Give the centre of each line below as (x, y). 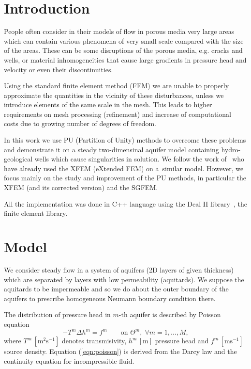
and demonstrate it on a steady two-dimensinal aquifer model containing (111, 149)
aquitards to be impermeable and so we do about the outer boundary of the (116, 289)
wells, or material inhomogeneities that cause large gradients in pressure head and (125, 59)
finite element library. (36, 213)
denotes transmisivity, (94, 340)
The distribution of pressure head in (57, 314)
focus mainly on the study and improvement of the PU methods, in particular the (125, 178)
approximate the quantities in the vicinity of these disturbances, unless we (114, 95)
